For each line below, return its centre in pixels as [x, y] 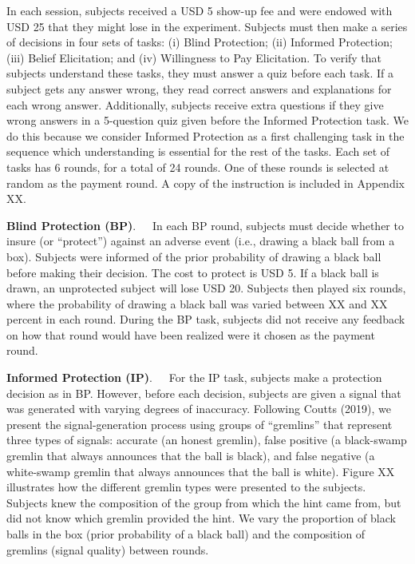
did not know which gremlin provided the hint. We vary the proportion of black [201, 518]
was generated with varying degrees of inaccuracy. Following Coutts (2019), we [199, 409]
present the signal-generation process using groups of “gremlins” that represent [200, 424]
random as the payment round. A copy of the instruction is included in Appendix [206, 183]
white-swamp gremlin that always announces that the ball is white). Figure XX [201, 471]
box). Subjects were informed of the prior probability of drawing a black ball [194, 256]
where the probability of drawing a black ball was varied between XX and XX [197, 303]
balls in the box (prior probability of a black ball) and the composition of [186, 534]
